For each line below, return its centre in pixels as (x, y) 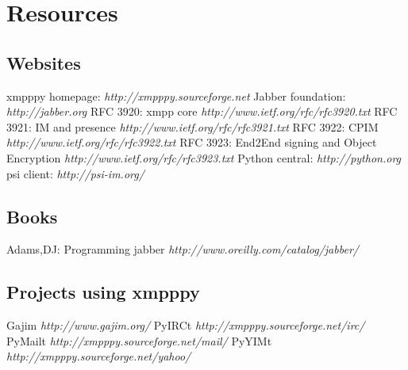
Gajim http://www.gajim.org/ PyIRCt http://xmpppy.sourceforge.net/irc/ (186, 325)
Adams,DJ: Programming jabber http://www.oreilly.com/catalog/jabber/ (183, 249)
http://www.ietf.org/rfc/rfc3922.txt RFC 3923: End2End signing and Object (192, 142)
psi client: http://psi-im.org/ (75, 173)
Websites (44, 62)
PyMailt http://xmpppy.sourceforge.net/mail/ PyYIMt (139, 340)
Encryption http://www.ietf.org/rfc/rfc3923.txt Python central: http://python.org (204, 157)
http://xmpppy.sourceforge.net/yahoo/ (99, 356)
